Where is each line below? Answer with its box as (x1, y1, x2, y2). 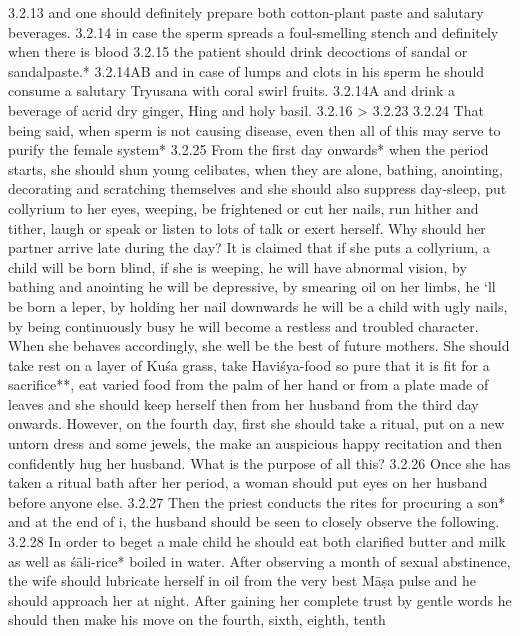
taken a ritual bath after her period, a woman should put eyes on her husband (8, 472, 488, 493)
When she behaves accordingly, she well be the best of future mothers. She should (8, 335, 510, 356)
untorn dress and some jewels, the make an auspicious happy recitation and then (8, 433, 503, 454)
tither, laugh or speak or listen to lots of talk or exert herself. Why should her (8, 217, 486, 238)
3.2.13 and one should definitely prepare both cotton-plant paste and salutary (8, 2, 484, 22)
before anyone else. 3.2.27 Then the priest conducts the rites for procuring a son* (8, 491, 506, 512)
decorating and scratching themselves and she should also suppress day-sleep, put (8, 178, 507, 199)
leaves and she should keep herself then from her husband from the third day (8, 393, 479, 414)
